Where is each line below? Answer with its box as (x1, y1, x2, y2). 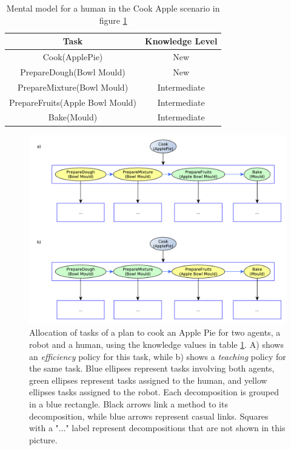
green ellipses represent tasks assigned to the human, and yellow (29, 373, 267, 386)
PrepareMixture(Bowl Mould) (17, 80, 129, 93)
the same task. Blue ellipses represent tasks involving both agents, (29, 362, 275, 375)
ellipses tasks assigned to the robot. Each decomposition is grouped (29, 386, 279, 398)
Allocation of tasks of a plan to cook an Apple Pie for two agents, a (29, 326, 281, 339)
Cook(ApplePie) (42, 50, 103, 63)
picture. (29, 433, 58, 446)
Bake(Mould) (48, 111, 98, 123)
